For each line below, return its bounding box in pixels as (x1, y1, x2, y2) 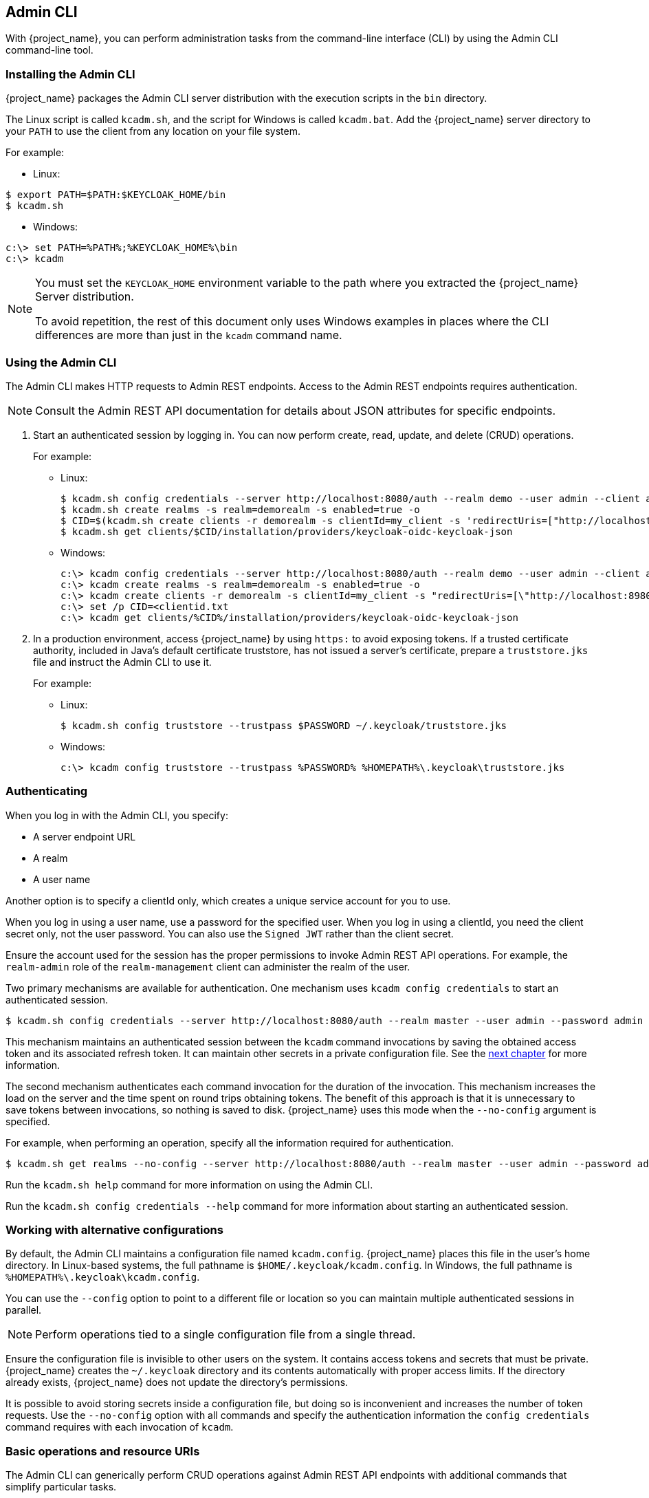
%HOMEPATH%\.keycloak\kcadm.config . (5, 1271, 200, 1283)
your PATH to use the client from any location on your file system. (5, 125, 300, 138)
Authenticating (5, 784, 88, 799)
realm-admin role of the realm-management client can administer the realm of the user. (5, 960, 410, 973)
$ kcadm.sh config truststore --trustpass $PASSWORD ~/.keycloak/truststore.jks (60, 719, 507, 731)
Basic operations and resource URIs (5, 1444, 200, 1458)
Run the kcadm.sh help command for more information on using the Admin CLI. (5, 1178, 373, 1191)
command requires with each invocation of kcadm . (5, 1421, 234, 1433)
